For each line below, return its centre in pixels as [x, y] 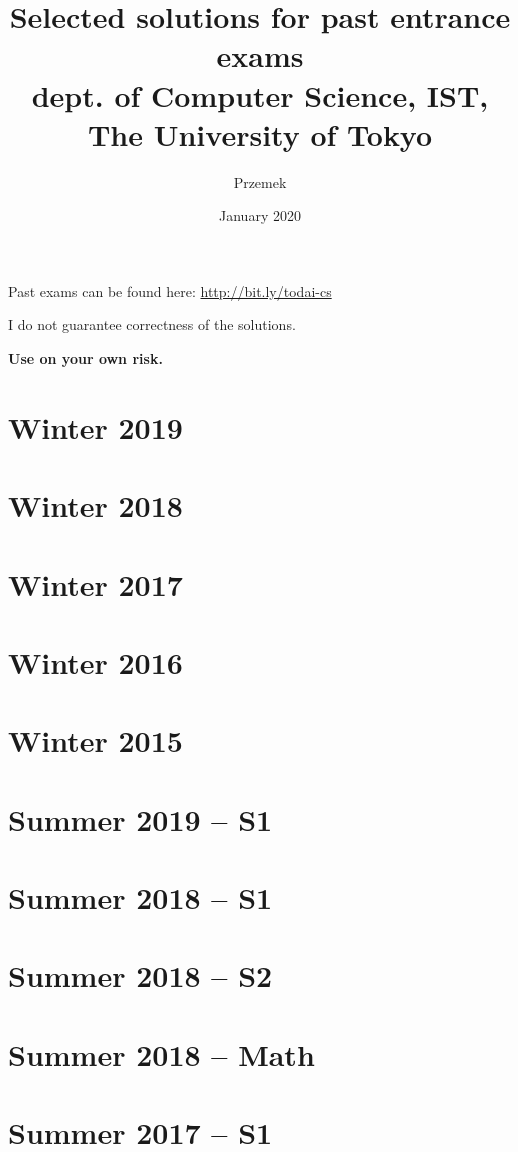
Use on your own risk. [85, 358]
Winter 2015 [95, 740]
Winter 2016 [95, 661]
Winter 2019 [95, 426]
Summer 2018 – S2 [140, 975]
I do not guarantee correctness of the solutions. [152, 324]
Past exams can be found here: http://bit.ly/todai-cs [170, 290]
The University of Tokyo [260, 133]
